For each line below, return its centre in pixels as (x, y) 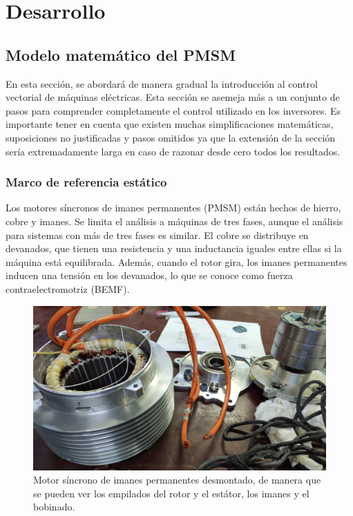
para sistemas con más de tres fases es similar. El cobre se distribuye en (157, 235)
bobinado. (54, 507)
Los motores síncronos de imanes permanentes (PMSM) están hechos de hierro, (173, 208)
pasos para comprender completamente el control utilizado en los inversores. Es (173, 110)
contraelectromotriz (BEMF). (68, 288)
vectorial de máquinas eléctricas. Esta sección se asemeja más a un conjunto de (173, 97)
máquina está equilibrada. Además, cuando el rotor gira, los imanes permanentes (176, 261)
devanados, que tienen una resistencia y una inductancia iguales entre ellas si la (174, 248)
